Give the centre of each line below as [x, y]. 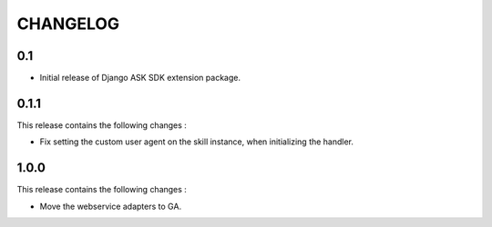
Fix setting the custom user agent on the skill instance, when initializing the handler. [197, 142]
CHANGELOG [68, 24]
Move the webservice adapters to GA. [111, 206]
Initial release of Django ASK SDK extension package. [140, 78]
